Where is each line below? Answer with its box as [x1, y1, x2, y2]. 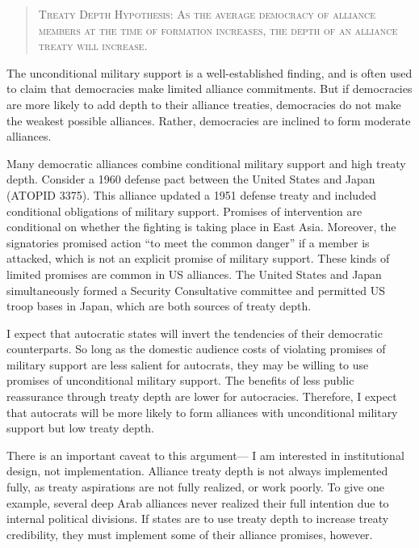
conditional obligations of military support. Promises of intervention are [6, 202, 362, 219]
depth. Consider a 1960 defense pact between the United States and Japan [6, 171, 375, 188]
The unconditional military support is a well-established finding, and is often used [6, 64, 413, 81]
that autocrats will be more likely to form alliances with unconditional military [6, 403, 398, 420]
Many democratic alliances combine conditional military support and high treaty [6, 154, 406, 171]
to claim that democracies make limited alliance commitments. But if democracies [6, 80, 413, 97]
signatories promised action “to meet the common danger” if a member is [6, 234, 370, 251]
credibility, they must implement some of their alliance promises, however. [6, 525, 373, 542]
